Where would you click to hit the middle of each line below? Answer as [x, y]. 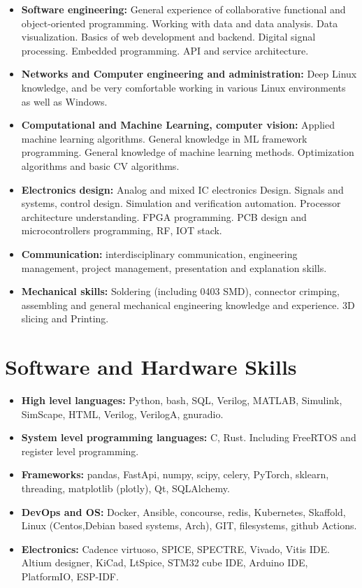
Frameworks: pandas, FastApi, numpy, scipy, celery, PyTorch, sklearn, [175, 474]
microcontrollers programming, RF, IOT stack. [122, 230]
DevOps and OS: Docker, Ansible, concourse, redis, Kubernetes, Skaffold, [183, 511]
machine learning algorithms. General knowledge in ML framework [164, 138]
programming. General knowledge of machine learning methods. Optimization [188, 152]
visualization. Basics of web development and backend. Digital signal [168, 37]
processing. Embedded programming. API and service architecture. [165, 50]
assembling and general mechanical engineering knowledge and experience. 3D [188, 304]
